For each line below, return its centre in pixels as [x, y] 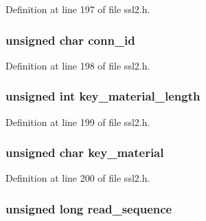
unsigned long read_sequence [89, 208]
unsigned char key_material [85, 152]
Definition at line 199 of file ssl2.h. [78, 122]
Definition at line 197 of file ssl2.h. [78, 9]
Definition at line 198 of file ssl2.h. [78, 65]
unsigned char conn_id [70, 40]
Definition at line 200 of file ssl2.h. [78, 178]
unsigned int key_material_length [103, 96]
